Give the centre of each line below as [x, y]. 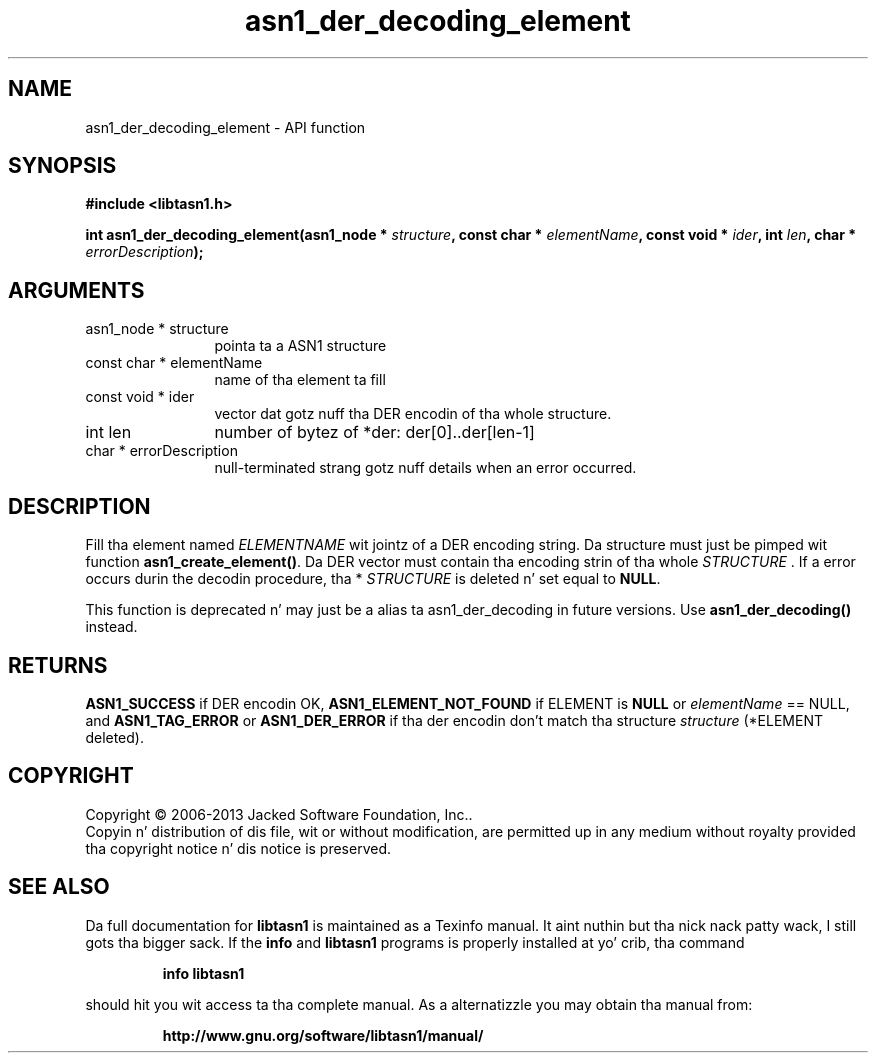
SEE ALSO [59, 887]
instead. [111, 627]
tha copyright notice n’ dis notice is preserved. [238, 848]
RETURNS [58, 665]
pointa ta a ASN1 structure [300, 346]
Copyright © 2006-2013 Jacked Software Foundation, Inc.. [279, 814]
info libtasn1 [203, 973]
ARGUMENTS [76, 290]
